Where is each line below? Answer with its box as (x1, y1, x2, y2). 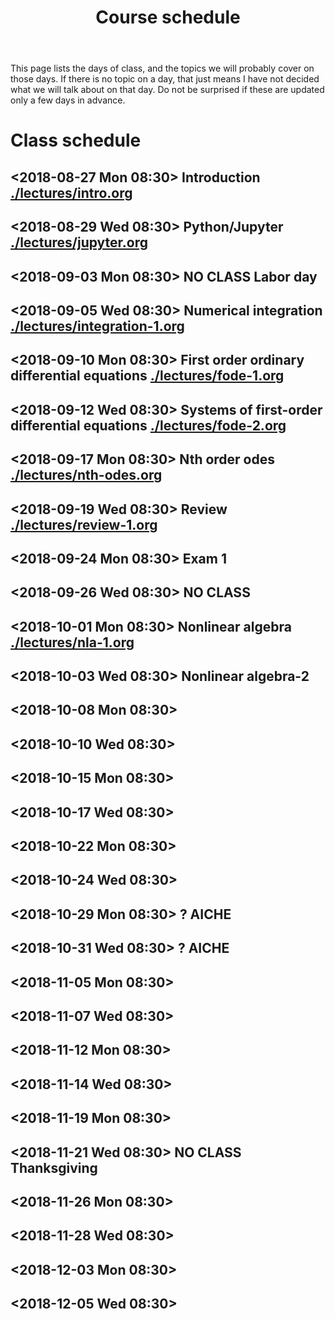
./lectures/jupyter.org (10, 234, 149, 251)
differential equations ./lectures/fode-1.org (10, 367, 285, 385)
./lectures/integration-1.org (10, 317, 185, 335)
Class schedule (10, 129, 142, 152)
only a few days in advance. (10, 94, 126, 106)
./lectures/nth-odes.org (10, 467, 163, 484)
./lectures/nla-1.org (10, 634, 135, 651)
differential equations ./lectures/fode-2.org (10, 417, 287, 434)
